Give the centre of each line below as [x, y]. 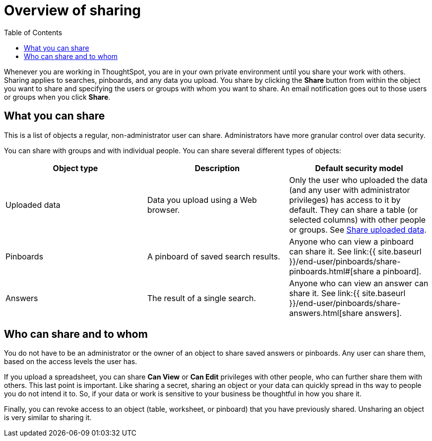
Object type [75, 168]
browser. [163, 210]
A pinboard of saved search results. [214, 256]
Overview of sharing [73, 10]
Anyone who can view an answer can [359, 283]
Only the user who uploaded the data [358, 180]
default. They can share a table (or [353, 210]
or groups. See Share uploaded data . [358, 229]
